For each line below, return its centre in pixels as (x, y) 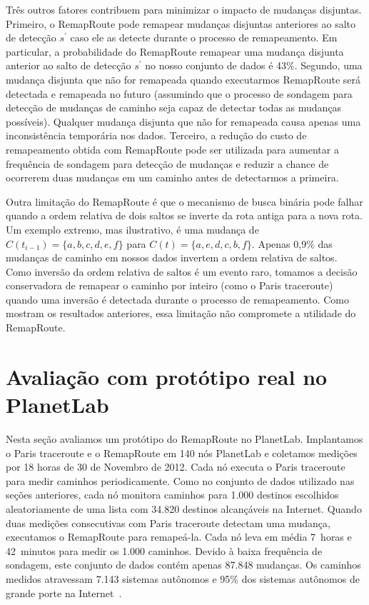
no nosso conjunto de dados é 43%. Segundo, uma (254, 65)
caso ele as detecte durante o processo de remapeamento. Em (204, 37)
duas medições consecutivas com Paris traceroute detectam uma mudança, (168, 522)
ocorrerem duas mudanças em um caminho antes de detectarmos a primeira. (172, 177)
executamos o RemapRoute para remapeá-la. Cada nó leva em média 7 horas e (179, 537)
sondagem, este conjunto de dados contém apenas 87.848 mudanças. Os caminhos (183, 565)
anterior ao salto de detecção (69, 65)
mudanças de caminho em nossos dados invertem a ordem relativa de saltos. (172, 257)
